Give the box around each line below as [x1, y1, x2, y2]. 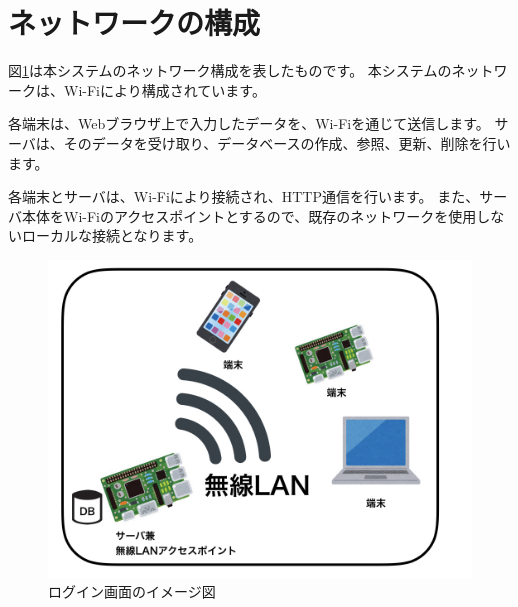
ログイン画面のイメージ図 [48, 581, 216, 602]
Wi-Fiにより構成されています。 [63, 79, 266, 100]
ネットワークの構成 [8, 2, 261, 43]
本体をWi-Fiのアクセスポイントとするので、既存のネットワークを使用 [21, 205, 477, 226]
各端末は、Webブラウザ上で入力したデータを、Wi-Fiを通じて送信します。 [8, 113, 490, 134]
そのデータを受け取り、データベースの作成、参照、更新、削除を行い [63, 132, 511, 153]
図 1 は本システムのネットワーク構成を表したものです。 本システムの [8, 60, 452, 81]
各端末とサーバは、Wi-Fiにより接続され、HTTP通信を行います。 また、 [8, 186, 480, 207]
